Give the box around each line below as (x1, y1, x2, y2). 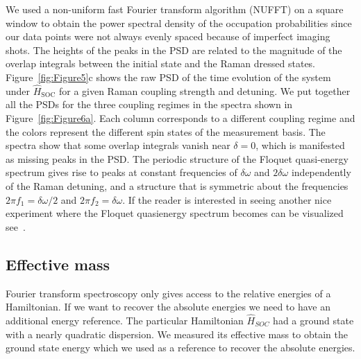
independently (291, 165, 351, 179)
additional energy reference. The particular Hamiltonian (6, 313, 244, 327)
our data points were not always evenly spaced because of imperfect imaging (6, 29, 330, 44)
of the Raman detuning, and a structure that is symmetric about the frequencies (6, 178, 349, 193)
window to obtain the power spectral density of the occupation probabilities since (6, 15, 352, 30)
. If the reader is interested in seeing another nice (122, 192, 332, 207)
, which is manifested (255, 138, 345, 152)
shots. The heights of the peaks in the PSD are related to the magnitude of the (6, 42, 342, 57)
